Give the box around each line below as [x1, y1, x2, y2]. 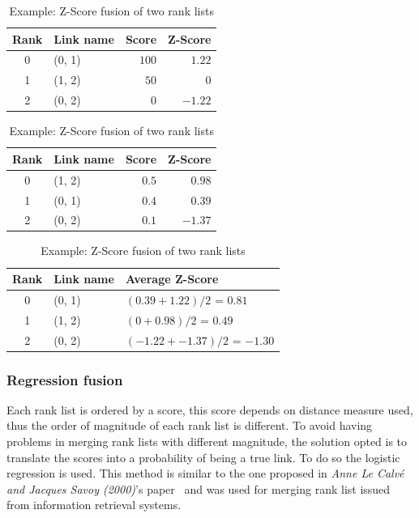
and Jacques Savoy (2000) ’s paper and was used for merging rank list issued [6, 480, 391, 497]
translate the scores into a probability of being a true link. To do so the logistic [6, 448, 400, 465]
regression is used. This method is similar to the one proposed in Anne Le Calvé [6, 465, 404, 482]
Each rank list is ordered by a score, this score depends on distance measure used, [6, 401, 413, 418]
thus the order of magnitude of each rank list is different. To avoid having [6, 417, 373, 434]
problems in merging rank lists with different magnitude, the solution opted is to [6, 433, 408, 450]
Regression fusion [6, 369, 123, 389]
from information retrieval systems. [6, 496, 182, 513]
